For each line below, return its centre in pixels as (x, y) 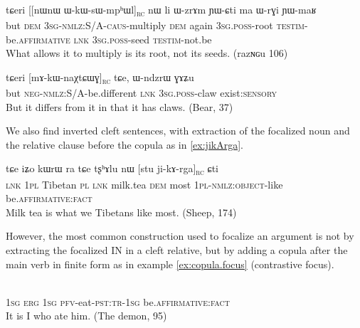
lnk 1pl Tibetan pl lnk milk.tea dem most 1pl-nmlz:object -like (144, 184)
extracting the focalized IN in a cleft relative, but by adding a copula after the (177, 249)
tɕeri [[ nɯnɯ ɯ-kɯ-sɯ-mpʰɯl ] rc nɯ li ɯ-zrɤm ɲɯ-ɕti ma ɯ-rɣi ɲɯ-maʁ (161, 10)
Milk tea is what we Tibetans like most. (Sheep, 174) (121, 212)
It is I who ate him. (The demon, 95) (86, 316)
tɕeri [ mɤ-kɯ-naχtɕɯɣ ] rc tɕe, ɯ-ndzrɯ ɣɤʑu (100, 78)
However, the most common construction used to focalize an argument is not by (180, 236)
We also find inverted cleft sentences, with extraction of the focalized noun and (178, 131)
